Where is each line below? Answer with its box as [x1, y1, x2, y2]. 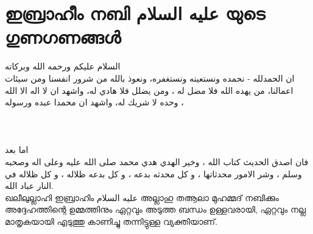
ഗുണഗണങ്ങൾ [5, 24, 121, 49]
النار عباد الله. [5, 179, 54, 192]
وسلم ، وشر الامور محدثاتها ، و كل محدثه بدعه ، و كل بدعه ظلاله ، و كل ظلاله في [5, 167, 302, 180]
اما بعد [5, 143, 29, 156]
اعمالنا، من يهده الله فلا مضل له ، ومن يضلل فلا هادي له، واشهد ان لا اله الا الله [5, 83, 294, 96]
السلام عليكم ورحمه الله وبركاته [5, 60, 121, 73]
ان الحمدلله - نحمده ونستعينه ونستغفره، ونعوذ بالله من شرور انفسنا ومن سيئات [5, 71, 295, 84]
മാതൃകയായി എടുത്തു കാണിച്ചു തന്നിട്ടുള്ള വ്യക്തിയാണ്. [5, 215, 218, 228]
